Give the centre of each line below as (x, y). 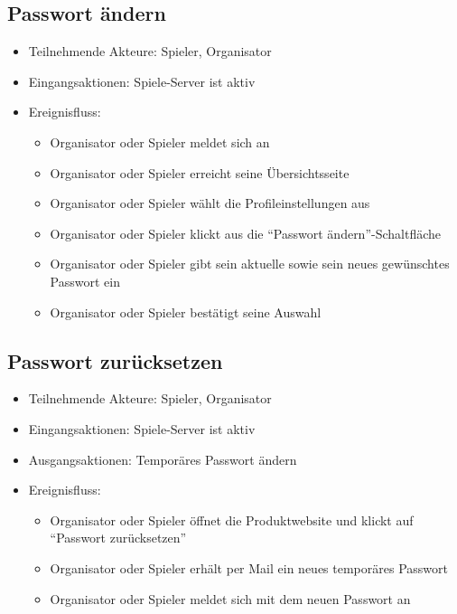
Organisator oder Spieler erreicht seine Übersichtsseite (200, 172)
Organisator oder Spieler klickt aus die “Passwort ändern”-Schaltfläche (246, 233)
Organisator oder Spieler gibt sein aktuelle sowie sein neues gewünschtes (250, 264)
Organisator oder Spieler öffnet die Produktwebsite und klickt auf (232, 520)
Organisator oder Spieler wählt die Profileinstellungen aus (210, 203)
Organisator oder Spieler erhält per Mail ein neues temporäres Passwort (249, 567)
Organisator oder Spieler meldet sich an (160, 142)
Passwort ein (85, 281)
